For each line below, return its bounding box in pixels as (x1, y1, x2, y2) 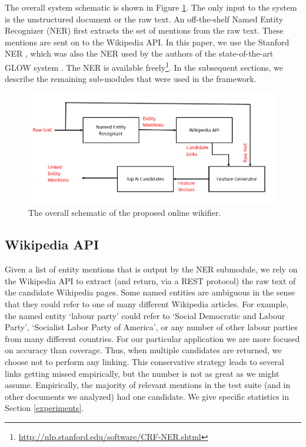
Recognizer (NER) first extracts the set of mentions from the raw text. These (5, 24, 284, 37)
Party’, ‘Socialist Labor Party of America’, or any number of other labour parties (5, 321, 298, 333)
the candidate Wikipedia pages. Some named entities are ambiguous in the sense (5, 286, 295, 298)
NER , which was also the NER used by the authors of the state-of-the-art (5, 47, 274, 60)
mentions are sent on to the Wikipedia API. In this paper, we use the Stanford (5, 35, 290, 48)
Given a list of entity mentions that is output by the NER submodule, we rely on (5, 263, 298, 275)
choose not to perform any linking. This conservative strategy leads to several (5, 355, 284, 367)
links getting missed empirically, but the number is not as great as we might (5, 367, 280, 379)
